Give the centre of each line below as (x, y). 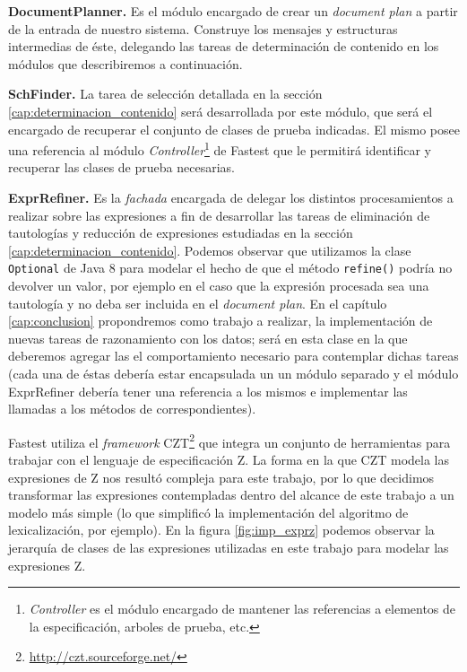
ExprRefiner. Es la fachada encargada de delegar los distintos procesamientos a (231, 197)
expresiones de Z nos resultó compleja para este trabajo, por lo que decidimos (221, 477)
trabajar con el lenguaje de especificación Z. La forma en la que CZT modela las (229, 460)
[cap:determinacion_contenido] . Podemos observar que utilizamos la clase (210, 250)
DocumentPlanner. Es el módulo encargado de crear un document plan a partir (233, 11)
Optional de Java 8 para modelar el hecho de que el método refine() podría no (230, 268)
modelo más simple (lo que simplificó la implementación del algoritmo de (208, 512)
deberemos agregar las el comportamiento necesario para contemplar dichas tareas (233, 356)
